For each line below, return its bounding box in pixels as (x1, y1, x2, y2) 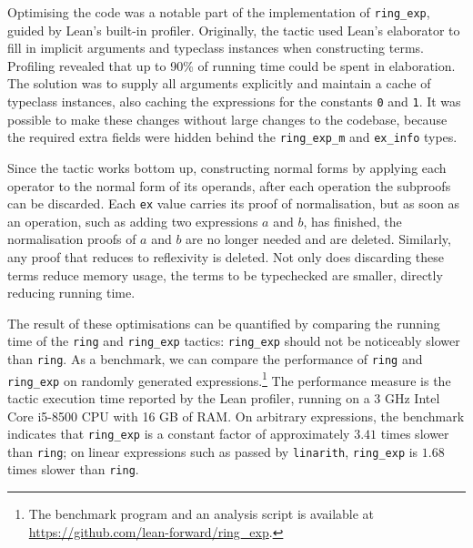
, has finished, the (303, 211, 402, 230)
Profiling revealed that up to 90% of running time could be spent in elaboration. (7, 56, 456, 75)
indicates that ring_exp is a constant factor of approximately (7, 424, 350, 443)
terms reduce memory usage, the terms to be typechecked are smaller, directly (7, 265, 443, 284)
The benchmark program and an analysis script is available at (28, 504, 375, 523)
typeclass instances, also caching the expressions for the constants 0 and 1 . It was (7, 92, 461, 111)
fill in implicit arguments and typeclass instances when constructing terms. (7, 38, 424, 57)
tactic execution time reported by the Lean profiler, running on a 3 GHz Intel (7, 388, 440, 407)
